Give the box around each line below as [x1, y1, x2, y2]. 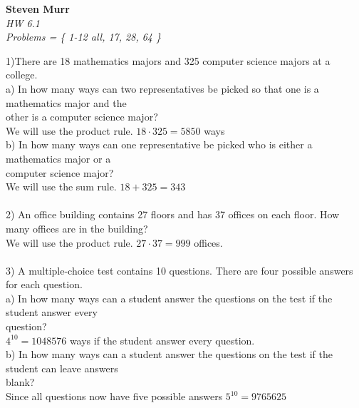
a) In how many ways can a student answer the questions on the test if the [6, 290, 333, 305]
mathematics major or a [6, 151, 111, 165]
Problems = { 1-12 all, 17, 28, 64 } [6, 29, 162, 44]
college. [6, 67, 38, 82]
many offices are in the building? [6, 220, 148, 235]
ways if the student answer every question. [69, 332, 255, 347]
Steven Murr [6, 1, 70, 16]
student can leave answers [6, 360, 118, 375]
